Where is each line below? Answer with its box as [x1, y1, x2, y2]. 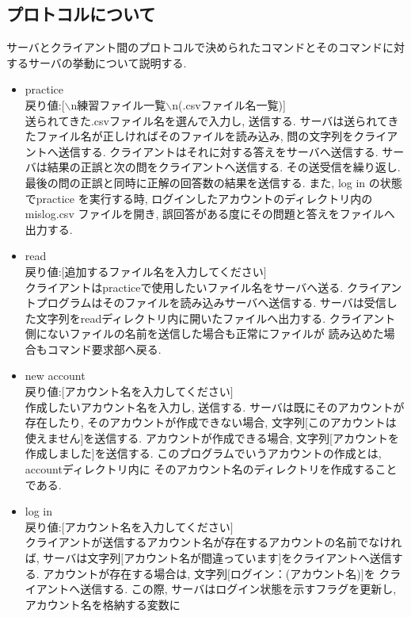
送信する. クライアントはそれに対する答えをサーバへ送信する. [58, 143, 379, 159]
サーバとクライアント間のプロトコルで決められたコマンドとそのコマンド [6, 39, 382, 56]
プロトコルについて [6, 2, 156, 26]
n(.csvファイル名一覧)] [172, 96, 286, 113]
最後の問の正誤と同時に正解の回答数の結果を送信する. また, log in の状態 [25, 174, 402, 190]
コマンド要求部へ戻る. [47, 340, 162, 357]
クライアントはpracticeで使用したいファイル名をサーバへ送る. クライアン [25, 278, 402, 295]
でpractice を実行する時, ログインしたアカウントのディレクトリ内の [25, 190, 373, 206]
